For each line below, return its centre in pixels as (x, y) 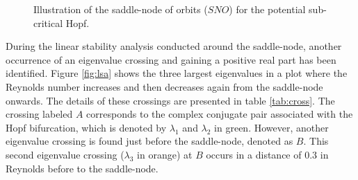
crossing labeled (39, 114)
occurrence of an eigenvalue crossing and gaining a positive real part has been (171, 59)
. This (316, 141)
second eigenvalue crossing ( (65, 154)
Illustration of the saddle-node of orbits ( (121, 9)
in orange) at (165, 154)
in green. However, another (271, 127)
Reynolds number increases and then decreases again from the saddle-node (164, 86)
